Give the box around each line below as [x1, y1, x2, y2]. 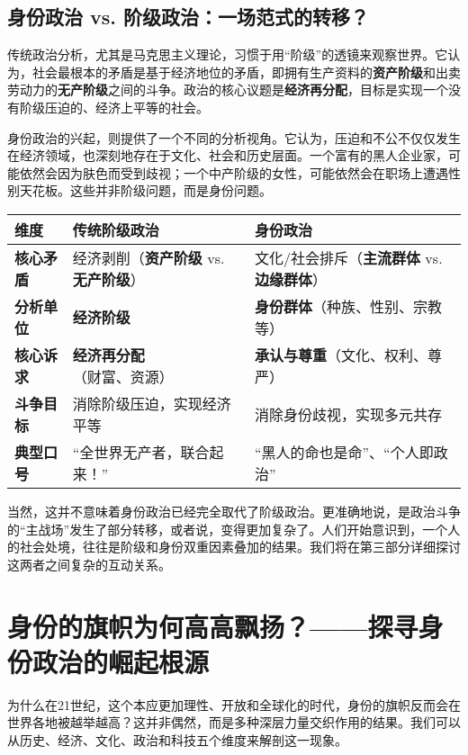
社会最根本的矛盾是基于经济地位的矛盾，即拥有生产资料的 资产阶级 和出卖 [31, 62, 461, 81]
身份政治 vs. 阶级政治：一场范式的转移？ [7, 3, 370, 31]
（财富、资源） [72, 365, 174, 387]
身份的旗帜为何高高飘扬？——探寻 [7, 607, 418, 644]
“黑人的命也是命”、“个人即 [255, 441, 434, 463]
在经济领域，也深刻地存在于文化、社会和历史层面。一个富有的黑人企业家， [7, 146, 448, 165]
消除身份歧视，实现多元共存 [255, 403, 443, 425]
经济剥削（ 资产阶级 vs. [72, 247, 225, 268]
